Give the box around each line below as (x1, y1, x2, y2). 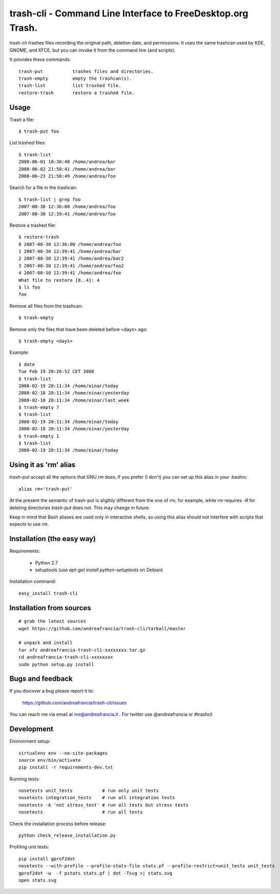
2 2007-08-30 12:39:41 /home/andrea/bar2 (18, 256, 124, 261)
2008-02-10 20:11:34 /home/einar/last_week (18, 397, 130, 403)
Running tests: (9, 776, 40, 782)
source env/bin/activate (18, 757, 81, 763)
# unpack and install (18, 640, 73, 646)
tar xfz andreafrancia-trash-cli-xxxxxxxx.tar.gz (18, 647, 146, 653)
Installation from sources (9, 604, 92, 612)
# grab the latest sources (18, 618, 87, 625)
